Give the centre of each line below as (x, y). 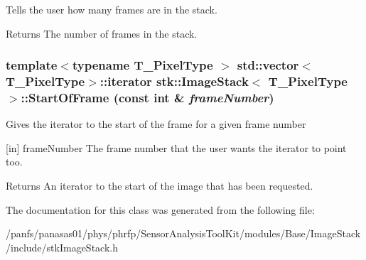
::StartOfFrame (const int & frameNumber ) (147, 97)
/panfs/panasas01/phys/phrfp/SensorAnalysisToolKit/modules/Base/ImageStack (183, 233)
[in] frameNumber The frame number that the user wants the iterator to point (176, 147)
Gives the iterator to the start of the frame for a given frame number (156, 124)
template (32, 65)
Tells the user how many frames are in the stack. (112, 9)
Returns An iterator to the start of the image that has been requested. (160, 186)
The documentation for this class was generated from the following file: (160, 209)
